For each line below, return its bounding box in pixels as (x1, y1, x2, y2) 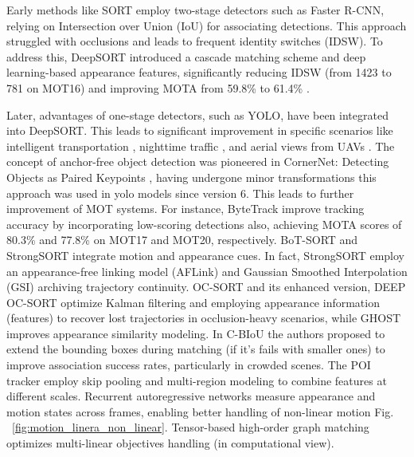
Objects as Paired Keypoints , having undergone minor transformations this (6, 168, 377, 185)
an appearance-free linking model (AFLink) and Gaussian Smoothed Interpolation (6, 262, 408, 279)
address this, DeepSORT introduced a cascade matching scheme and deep (6, 48, 366, 65)
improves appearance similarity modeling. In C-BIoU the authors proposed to (6, 325, 385, 341)
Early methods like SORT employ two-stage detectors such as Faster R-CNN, (6, 2, 385, 18)
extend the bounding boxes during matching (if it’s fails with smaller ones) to (6, 341, 385, 357)
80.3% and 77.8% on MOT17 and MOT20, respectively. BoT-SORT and (6, 231, 358, 248)
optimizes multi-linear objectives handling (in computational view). (6, 435, 334, 451)
